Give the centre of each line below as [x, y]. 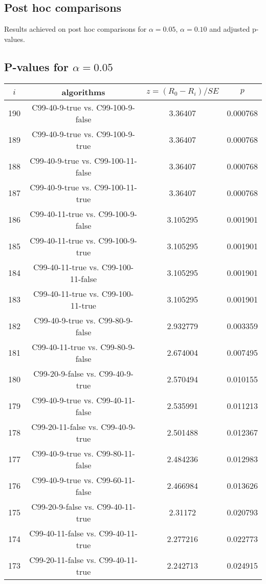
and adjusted [230, 29]
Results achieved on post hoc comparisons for [75, 29]
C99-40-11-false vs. [63, 533]
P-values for [36, 66]
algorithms [83, 92]
